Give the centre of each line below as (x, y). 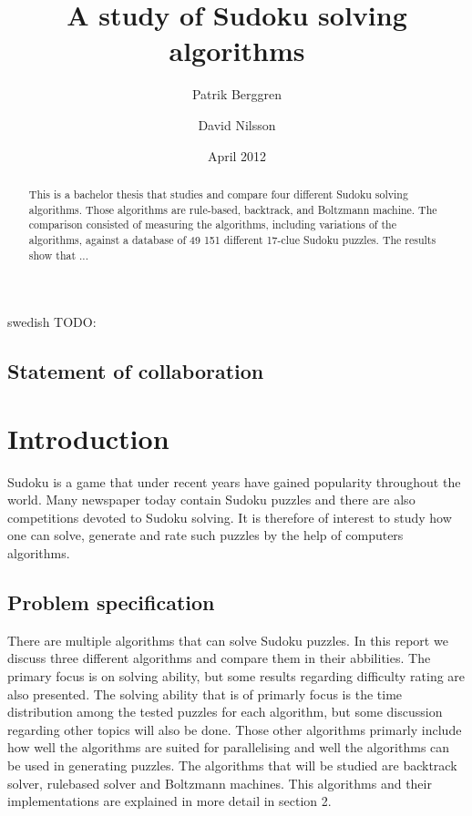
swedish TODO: (52, 322)
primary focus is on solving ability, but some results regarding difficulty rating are (236, 676)
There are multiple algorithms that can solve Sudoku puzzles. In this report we (228, 640)
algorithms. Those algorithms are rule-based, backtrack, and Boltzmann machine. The (233, 209)
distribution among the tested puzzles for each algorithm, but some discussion (225, 712)
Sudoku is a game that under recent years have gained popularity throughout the (234, 481)
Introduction (88, 438)
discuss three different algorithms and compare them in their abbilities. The (219, 658)
